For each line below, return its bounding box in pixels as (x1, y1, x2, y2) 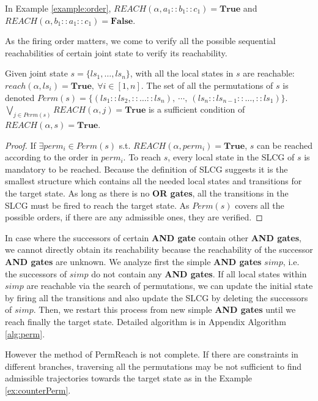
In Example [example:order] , (5, 2, 111, 14)
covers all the (235, 198, 284, 211)
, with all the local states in (130, 67, 234, 80)
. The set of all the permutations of (141, 78, 273, 91)
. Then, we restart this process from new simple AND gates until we (33, 303, 296, 316)
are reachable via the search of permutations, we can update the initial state (26, 279, 313, 292)
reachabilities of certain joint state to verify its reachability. (5, 46, 227, 59)
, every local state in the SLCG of (168, 151, 295, 163)
